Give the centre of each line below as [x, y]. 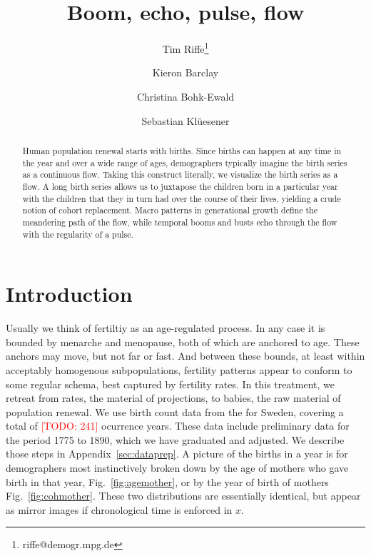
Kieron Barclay [185, 72]
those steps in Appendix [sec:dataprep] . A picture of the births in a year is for [177, 454]
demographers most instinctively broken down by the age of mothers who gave [177, 468]
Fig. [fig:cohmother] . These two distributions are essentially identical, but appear [183, 496]
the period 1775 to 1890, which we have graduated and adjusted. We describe [175, 439]
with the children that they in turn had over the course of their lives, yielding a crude [182, 198]
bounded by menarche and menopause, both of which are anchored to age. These [183, 342]
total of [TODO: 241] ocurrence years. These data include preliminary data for [178, 426]
